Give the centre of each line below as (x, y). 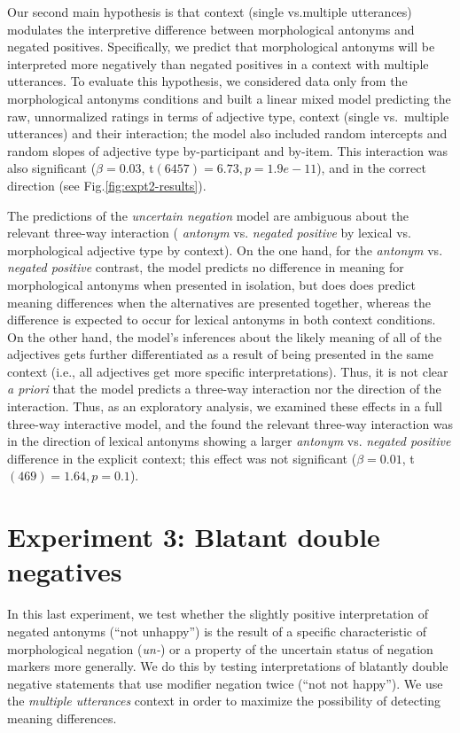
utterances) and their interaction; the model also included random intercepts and (227, 133)
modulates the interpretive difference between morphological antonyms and (211, 29)
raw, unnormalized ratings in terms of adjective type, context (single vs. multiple (228, 116)
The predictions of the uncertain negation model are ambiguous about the (208, 215)
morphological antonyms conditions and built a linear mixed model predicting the (229, 98)
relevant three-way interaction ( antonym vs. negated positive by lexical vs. (209, 233)
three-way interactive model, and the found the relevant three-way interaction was (230, 423)
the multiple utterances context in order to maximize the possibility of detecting (224, 701)
